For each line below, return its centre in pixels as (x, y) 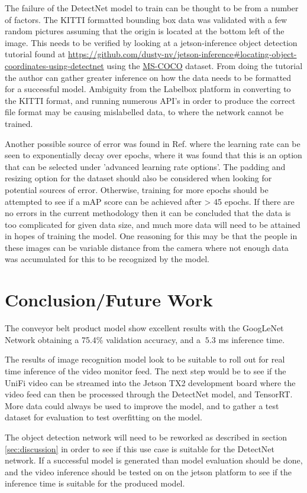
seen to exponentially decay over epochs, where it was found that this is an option (153, 155)
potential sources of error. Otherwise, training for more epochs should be (137, 189)
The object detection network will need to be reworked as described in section (146, 437)
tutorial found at (35, 54)
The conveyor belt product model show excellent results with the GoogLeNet (144, 328)
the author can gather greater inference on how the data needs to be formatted (148, 77)
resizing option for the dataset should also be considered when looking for (138, 178)
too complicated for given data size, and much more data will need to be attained (153, 224)
